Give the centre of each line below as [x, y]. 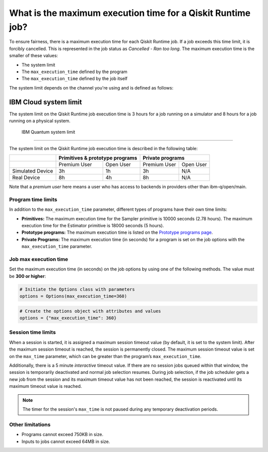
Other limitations [30, 424]
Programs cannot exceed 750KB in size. [63, 435]
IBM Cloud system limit [45, 102]
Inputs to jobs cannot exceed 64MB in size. [66, 441]
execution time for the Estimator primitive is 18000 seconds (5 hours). [93, 226]
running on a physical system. [40, 121]
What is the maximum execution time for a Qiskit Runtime [130, 13]
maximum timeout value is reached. [45, 386]
